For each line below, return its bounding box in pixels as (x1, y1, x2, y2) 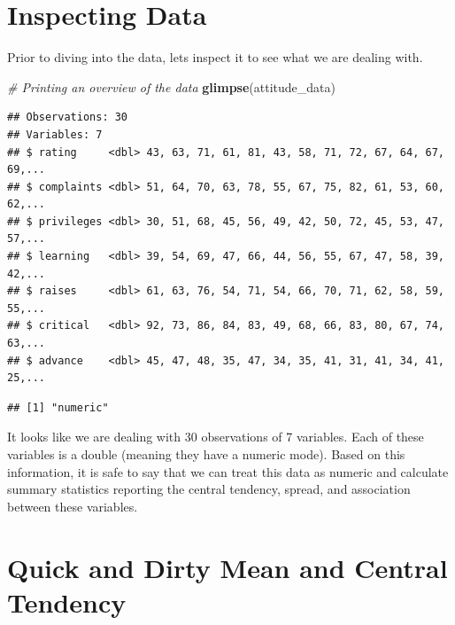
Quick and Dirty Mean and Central (7, 549, 448, 585)
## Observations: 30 (7, 111, 128, 124)
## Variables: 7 (7, 128, 103, 141)
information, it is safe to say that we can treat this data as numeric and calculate (7, 462, 449, 480)
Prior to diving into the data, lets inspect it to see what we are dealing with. (7, 48, 423, 66)
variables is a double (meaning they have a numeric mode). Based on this (7, 445, 405, 463)
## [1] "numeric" (7, 401, 109, 414)
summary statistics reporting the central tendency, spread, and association (7, 480, 411, 498)
